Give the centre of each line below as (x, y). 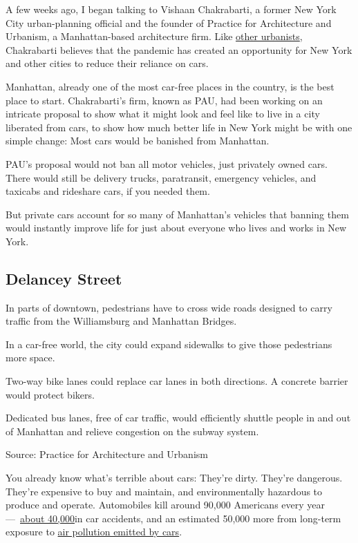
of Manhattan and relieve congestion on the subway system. (132, 431)
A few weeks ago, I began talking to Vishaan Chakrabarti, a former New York (171, 9)
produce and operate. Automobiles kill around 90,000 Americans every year (166, 505)
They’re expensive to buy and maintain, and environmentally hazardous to (164, 491)
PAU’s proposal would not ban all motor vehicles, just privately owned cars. (167, 163)
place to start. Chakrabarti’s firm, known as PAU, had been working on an (164, 100)
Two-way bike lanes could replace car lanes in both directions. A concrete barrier (177, 381)
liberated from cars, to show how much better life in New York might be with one (179, 127)
